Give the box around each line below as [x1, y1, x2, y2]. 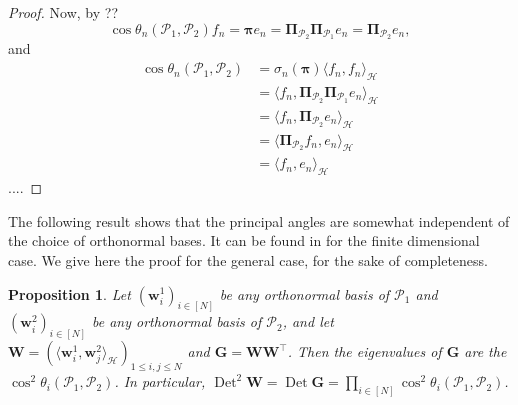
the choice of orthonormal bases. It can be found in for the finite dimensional [8, 230, 480, 251]
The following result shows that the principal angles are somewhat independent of [8, 210, 510, 231]
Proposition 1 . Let [8, 283, 131, 304]
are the [464, 341, 507, 362]
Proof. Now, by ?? [8, 2, 118, 22]
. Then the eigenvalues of [287, 341, 442, 362]
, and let [282, 311, 334, 332]
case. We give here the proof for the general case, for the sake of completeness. [8, 249, 489, 270]
